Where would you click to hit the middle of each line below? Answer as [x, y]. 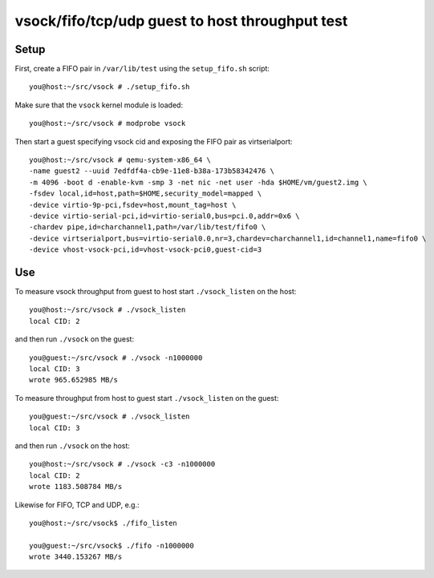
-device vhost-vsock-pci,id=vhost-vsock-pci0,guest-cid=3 [146, 250]
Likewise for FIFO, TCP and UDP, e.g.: [77, 504]
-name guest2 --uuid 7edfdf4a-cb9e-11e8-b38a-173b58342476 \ [152, 171]
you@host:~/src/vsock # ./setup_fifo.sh [110, 87]
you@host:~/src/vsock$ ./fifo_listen [103, 523]
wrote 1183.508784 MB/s [76, 487]
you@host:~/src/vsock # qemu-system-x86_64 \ [120, 160]
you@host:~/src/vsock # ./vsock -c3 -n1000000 [122, 464]
